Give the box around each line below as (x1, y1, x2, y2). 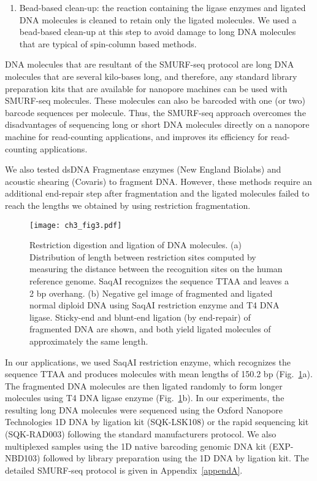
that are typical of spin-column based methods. (19, 37, 197, 50)
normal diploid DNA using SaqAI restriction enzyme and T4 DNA (29, 299, 280, 311)
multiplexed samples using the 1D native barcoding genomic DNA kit (5, 439, 267, 452)
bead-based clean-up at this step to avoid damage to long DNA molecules (19, 25, 296, 38)
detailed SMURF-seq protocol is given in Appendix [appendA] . (5, 463, 243, 476)
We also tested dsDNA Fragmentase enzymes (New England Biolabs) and (5, 163, 281, 176)
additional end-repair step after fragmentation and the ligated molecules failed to (5, 187, 310, 200)
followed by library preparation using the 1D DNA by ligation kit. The (43, 452, 309, 464)
